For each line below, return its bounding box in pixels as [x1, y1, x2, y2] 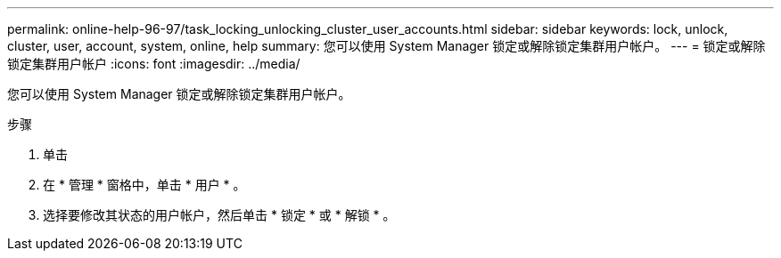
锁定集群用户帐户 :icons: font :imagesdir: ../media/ [7, 56, 300, 71]
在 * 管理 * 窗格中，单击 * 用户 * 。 [43, 177, 246, 192]
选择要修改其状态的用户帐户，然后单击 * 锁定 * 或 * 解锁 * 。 [43, 207, 396, 222]
